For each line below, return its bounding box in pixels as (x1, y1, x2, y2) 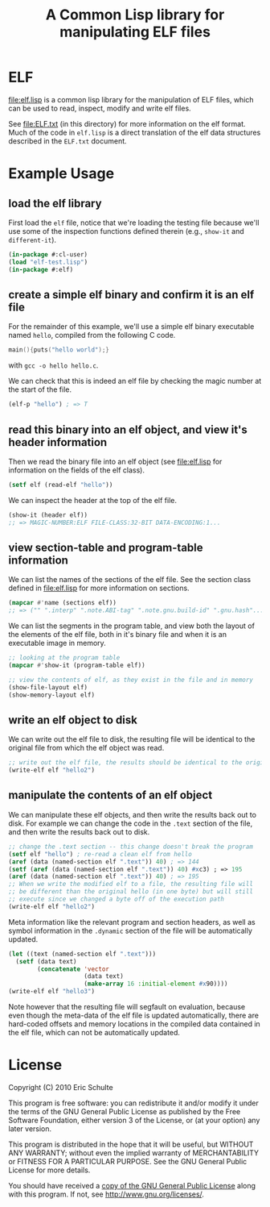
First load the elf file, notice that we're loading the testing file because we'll (8, 218, 260, 227)
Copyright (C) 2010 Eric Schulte (8, 1082, 114, 1092)
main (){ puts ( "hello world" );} (8, 346, 110, 354)
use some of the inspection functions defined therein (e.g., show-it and (8, 226, 245, 235)
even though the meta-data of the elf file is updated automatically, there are (8, 1010, 260, 1020)
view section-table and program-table (8, 540, 203, 554)
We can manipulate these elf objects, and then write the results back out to (8, 810, 257, 819)
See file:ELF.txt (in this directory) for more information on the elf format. (8, 119, 247, 128)
